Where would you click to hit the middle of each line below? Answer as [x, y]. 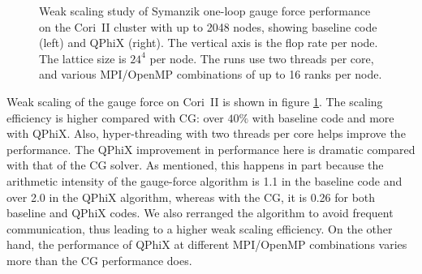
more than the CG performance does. [99, 260]
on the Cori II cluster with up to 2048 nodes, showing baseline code [208, 26]
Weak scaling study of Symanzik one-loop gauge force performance [205, 11]
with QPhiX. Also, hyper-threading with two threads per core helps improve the [206, 133]
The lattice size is [83, 58]
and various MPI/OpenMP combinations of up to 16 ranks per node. [211, 74]
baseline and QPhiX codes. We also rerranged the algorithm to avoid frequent [200, 213]
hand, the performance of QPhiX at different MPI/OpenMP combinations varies [207, 244]
